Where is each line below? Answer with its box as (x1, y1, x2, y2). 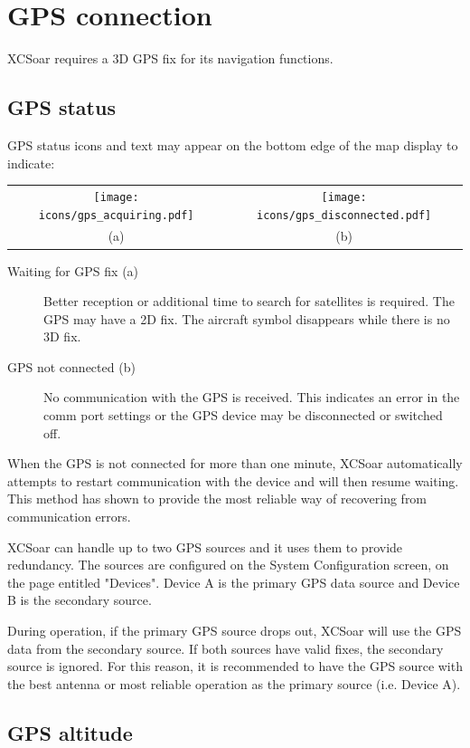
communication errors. (7, 507, 131, 526)
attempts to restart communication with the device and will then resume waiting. (7, 471, 459, 490)
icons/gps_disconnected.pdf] (256, 208, 432, 222)
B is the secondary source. (7, 590, 152, 609)
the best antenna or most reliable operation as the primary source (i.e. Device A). (7, 674, 461, 693)
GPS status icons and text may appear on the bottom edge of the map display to (7, 135, 458, 154)
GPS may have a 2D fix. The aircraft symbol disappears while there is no (43, 309, 450, 328)
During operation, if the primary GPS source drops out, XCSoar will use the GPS (7, 621, 462, 640)
